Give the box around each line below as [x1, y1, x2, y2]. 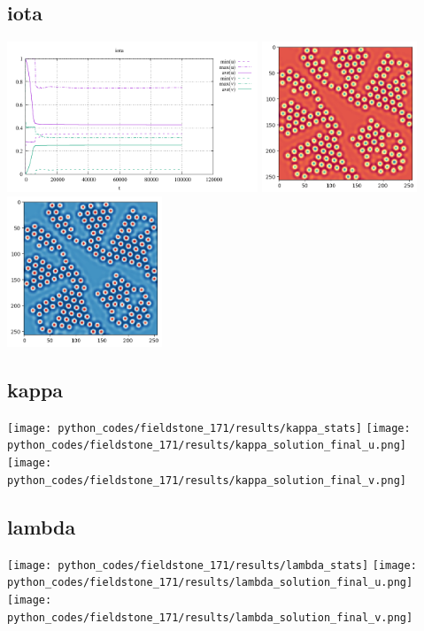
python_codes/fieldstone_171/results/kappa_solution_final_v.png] [7, 473, 407, 487]
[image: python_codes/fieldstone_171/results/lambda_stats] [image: [7, 558, 417, 572]
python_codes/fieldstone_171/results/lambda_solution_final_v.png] [7, 611, 413, 624]
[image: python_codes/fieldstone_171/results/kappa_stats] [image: [7, 421, 411, 435]
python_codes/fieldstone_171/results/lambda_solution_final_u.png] [7, 576, 413, 589]
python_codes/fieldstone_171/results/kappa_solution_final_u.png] [7, 439, 407, 452]
